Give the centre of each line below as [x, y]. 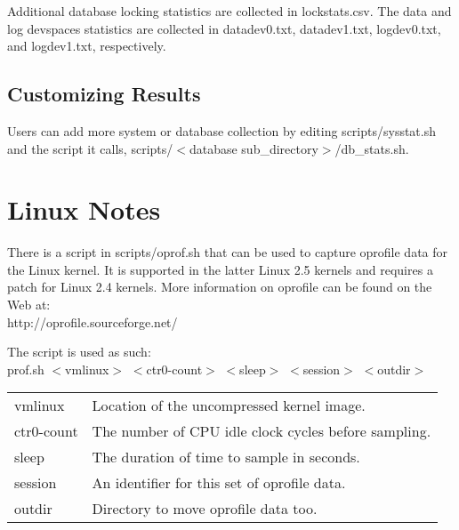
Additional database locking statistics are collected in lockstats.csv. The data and [229, 11]
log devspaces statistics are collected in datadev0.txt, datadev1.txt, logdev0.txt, [224, 28]
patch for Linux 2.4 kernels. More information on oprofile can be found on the [220, 287]
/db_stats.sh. [372, 148]
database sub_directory [254, 148]
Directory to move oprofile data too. [205, 509]
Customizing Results [104, 94]
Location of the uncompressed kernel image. [229, 406]
